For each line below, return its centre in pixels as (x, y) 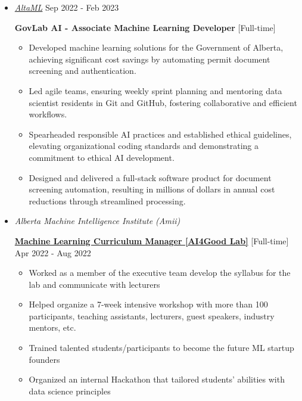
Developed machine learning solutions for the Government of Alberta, (156, 47)
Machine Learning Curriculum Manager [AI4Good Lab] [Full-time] (152, 240)
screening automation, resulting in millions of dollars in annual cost (152, 189)
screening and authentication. (82, 71)
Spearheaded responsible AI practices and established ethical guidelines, (160, 134)
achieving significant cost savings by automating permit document (150, 59)
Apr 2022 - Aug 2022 (53, 252)
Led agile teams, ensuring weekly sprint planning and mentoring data (155, 90)
